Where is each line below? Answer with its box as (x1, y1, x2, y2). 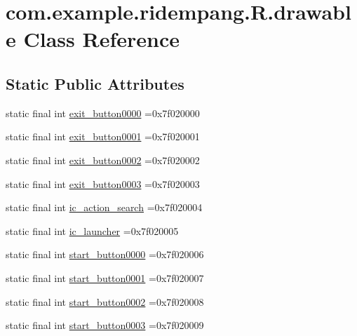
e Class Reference (6, 25, 180, 53)
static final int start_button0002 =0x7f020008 (6, 294, 204, 309)
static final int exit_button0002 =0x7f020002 (6, 152, 200, 167)
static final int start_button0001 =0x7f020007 (6, 270, 204, 285)
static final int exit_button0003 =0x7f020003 (6, 176, 200, 191)
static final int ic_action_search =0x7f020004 (6, 200, 203, 215)
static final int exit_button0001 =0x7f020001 (6, 129, 200, 144)
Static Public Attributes (6, 72, 184, 94)
